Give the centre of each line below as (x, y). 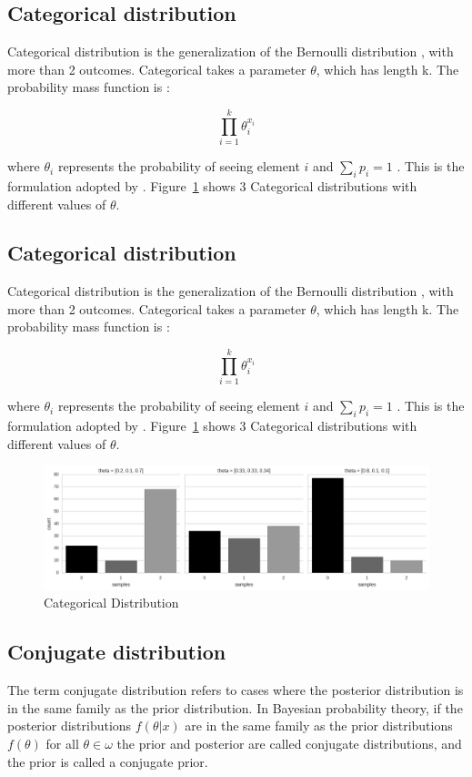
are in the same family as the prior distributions (319, 726)
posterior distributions (70, 726)
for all (62, 743)
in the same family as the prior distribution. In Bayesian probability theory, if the (235, 707)
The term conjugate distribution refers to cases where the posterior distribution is (236, 690)
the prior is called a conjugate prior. (108, 761)
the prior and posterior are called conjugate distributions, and (289, 743)
